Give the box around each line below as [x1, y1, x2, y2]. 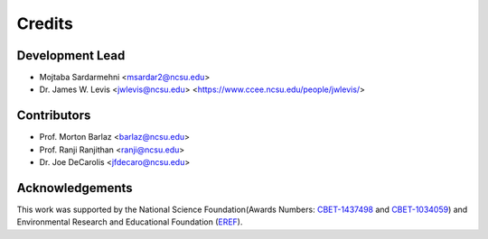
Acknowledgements [16, 180, 133, 196]
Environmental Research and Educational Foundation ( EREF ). [16, 216, 243, 227]
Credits [16, 14, 74, 33]
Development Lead [16, 48, 126, 63]
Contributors [16, 108, 91, 124]
